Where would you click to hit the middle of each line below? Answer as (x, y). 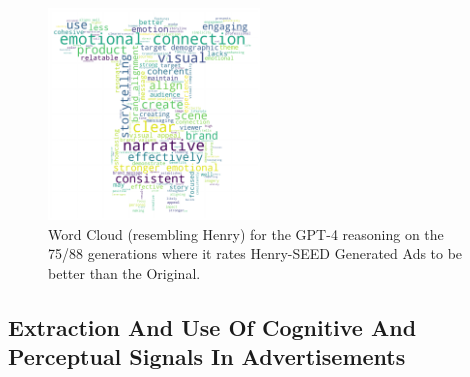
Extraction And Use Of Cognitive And (212, 326)
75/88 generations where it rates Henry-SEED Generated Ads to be (255, 253)
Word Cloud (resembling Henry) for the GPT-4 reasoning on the (246, 233)
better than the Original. (124, 272)
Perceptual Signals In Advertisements (207, 356)
